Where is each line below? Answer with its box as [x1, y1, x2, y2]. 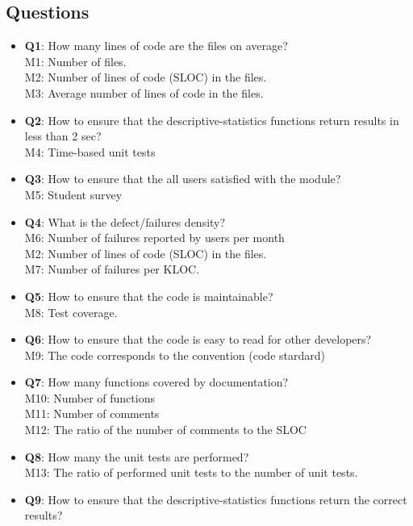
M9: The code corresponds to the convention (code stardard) [24, 346, 325, 363]
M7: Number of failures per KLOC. [24, 261, 200, 278]
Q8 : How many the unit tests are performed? [24, 448, 249, 465]
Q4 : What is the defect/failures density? [24, 213, 226, 230]
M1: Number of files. [24, 52, 127, 69]
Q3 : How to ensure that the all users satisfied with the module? [24, 170, 341, 187]
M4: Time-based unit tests [24, 143, 156, 160]
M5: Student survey [24, 186, 123, 202]
